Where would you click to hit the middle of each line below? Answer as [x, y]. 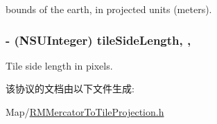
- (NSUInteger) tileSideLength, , [98, 40]
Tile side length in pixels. [59, 65]
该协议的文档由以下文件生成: [70, 89]
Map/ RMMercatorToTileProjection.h [85, 112]
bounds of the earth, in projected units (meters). [109, 9]
